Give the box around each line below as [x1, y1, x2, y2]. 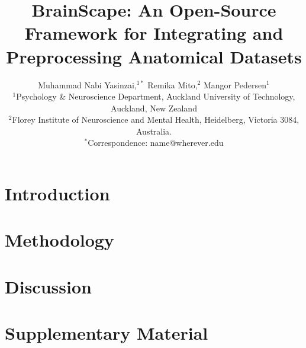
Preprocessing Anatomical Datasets [6, 44, 302, 68]
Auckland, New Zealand [111, 101, 197, 114]
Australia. [136, 124, 172, 137]
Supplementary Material [5, 321, 208, 345]
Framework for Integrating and [24, 21, 284, 45]
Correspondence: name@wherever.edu [88, 136, 224, 149]
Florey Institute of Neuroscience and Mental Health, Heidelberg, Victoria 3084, [12, 113, 299, 126]
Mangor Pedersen [203, 78, 267, 91]
